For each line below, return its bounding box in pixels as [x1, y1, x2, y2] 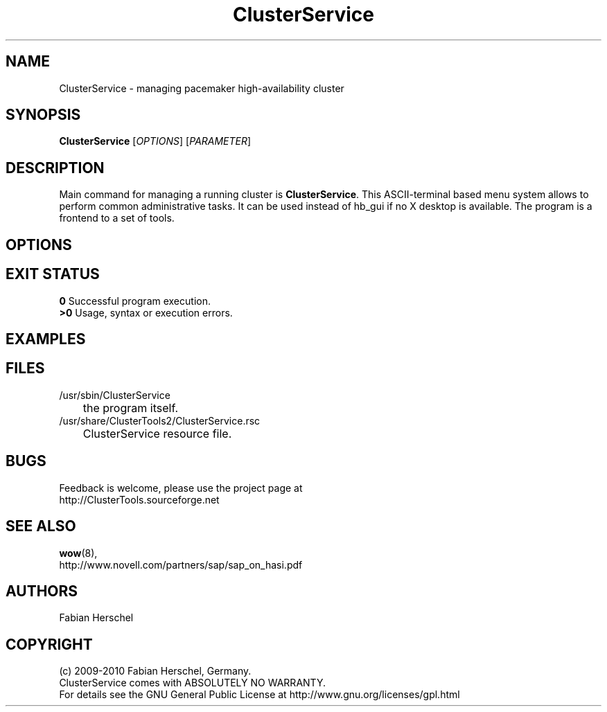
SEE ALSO [6, 517, 76, 535]
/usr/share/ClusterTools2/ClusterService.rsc [59, 414, 261, 427]
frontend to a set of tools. [59, 212, 175, 224]
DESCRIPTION [6, 159, 105, 177]
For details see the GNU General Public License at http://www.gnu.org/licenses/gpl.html [59, 688, 460, 701]
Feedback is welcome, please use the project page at [59, 481, 303, 494]
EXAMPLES [6, 330, 86, 348]
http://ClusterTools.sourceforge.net [59, 493, 220, 506]
